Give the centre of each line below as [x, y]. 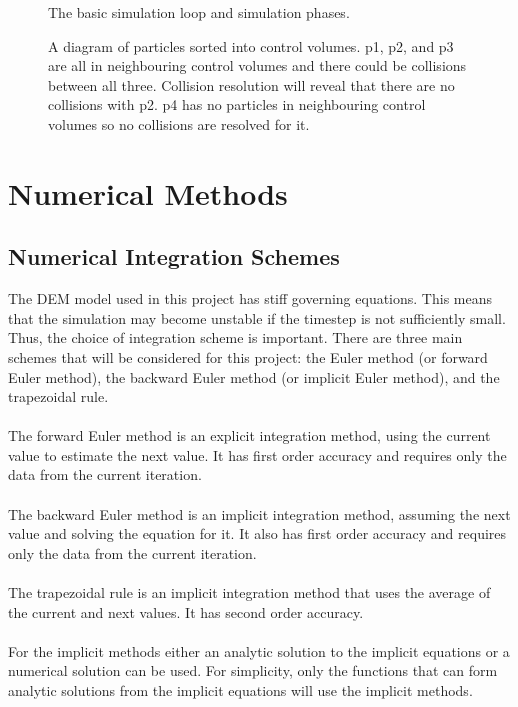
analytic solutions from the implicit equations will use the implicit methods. [240, 690]
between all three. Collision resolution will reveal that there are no [251, 84]
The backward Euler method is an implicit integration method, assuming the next [259, 513]
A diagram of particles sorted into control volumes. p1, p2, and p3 [251, 45]
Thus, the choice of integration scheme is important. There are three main [235, 337]
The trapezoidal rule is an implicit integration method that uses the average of [249, 592]
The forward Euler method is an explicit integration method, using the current [249, 435]
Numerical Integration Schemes [174, 256]
